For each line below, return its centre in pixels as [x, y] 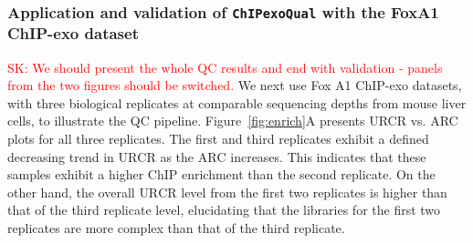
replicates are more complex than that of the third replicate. [176, 228]
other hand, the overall [71, 192]
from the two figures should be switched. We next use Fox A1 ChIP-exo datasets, [235, 85]
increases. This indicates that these [328, 156]
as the [177, 156]
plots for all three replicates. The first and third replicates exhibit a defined [218, 139]
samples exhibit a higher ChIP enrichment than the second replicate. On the [221, 174]
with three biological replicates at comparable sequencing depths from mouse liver [237, 102]
